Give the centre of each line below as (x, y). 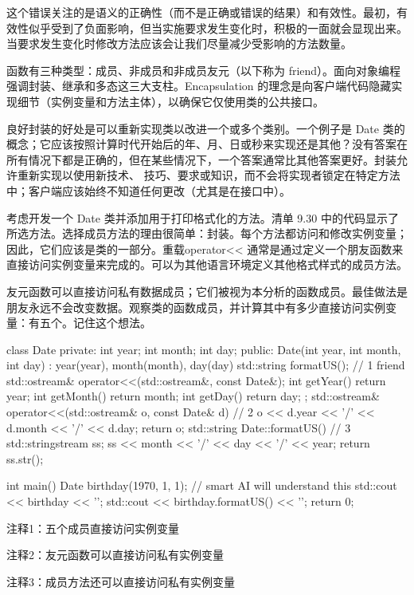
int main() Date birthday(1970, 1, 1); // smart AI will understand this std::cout (202, 485)
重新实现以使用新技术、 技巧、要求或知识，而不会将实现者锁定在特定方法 (209, 175)
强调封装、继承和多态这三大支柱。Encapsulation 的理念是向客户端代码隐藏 (199, 86)
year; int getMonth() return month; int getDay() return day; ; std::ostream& (193, 396)
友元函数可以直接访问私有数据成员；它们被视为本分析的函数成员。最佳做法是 (207, 291)
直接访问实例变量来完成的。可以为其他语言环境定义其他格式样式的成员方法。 (207, 264)
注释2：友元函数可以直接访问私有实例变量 (115, 555)
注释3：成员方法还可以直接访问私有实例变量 (121, 581)
